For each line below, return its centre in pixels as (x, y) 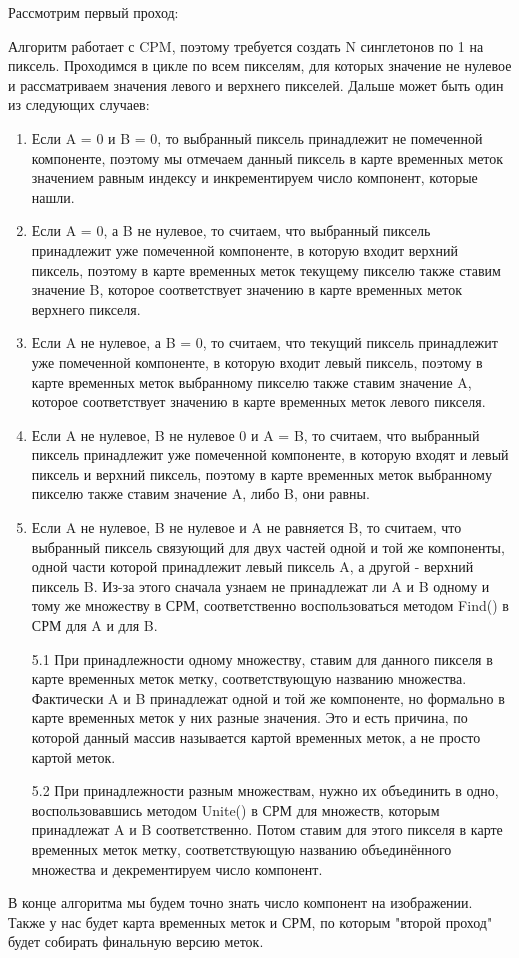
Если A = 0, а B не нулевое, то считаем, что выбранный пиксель (231, 230)
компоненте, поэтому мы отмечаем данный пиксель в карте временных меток (267, 157)
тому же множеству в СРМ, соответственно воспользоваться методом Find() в (270, 605)
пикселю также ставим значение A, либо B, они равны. (200, 493)
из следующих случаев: (79, 104)
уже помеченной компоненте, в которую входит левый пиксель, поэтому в (257, 361)
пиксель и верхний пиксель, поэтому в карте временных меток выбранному (261, 473)
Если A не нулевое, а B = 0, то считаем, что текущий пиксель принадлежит (264, 342)
